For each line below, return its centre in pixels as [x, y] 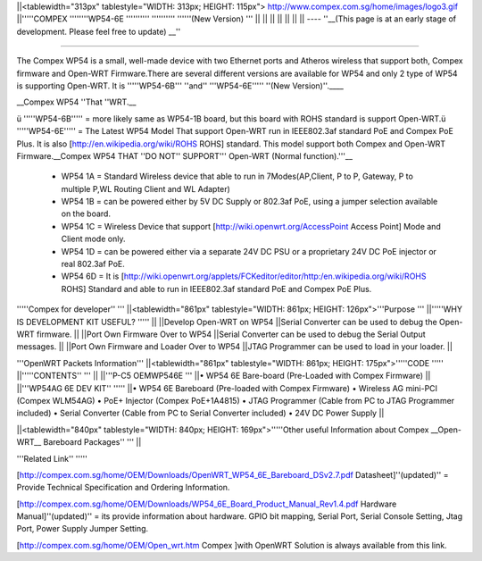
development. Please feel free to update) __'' [99, 31]
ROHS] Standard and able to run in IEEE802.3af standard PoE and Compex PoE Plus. [216, 289]
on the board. [86, 214]
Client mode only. [93, 239]
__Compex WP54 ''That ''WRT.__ [76, 102]
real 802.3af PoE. [93, 264]
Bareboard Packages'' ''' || [92, 442]
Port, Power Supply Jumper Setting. [83, 529]
